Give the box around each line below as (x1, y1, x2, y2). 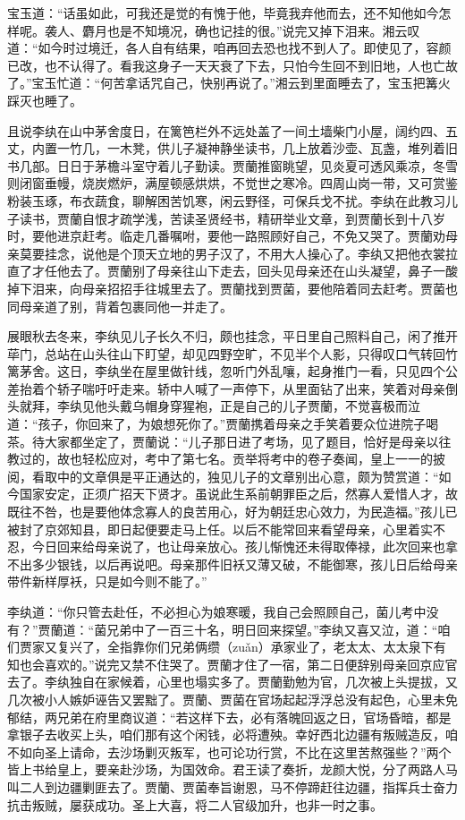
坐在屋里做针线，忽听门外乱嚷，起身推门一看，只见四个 (119, 362, 445, 380)
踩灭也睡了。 (7, 90, 82, 109)
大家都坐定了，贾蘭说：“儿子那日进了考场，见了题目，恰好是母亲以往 (44, 431, 452, 450)
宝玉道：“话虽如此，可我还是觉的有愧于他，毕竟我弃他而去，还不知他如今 (7, 4, 439, 21)
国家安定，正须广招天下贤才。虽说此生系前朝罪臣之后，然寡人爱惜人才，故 (19, 484, 458, 503)
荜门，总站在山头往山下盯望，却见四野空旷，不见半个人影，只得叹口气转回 (7, 344, 445, 363)
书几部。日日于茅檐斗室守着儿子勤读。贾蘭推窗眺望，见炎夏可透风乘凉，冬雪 (7, 156, 458, 175)
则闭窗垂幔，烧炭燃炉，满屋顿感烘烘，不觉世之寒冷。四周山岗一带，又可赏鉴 (7, 174, 458, 192)
